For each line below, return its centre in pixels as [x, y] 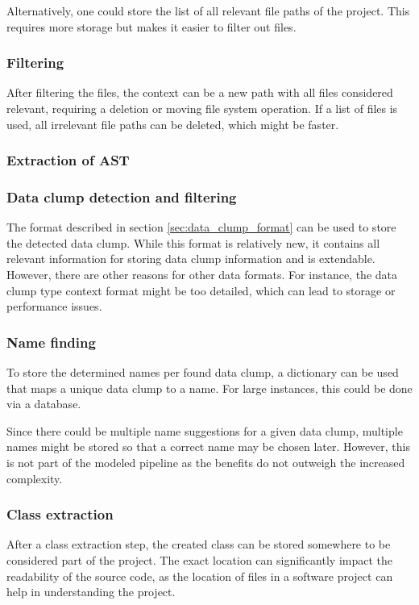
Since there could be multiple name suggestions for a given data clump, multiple [205, 430]
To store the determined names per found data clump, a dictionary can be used [203, 372]
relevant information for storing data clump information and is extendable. [191, 259]
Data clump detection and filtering [122, 196]
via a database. [44, 404]
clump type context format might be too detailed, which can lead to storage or [201, 290]
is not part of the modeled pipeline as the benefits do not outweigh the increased [206, 462]
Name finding [51, 342]
